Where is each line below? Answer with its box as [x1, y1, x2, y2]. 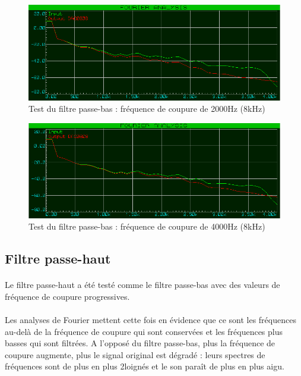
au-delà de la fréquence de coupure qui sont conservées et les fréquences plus [5, 325, 283, 337]
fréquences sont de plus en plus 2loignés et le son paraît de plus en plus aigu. [5, 360, 284, 372]
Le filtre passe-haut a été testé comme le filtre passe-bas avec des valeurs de [5, 278, 280, 291]
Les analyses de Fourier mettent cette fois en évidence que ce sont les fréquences [5, 313, 296, 325]
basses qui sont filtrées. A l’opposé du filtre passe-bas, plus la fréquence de [5, 337, 275, 349]
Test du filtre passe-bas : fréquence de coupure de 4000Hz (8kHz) [28, 220, 265, 233]
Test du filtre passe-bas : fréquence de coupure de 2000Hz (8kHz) [28, 102, 265, 115]
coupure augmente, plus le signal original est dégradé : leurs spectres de [5, 348, 265, 361]
